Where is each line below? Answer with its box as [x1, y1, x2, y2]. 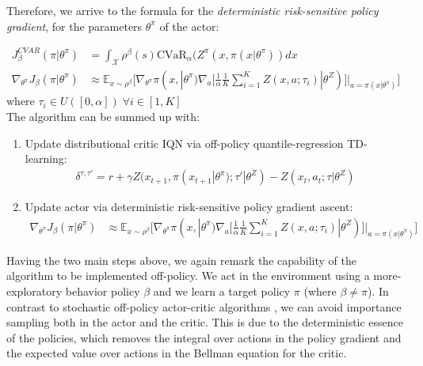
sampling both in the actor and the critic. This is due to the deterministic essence [6, 314, 404, 330]
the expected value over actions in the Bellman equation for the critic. [6, 345, 347, 361]
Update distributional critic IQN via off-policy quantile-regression [25, 134, 344, 151]
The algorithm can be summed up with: [6, 108, 200, 124]
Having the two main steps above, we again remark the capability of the [6, 251, 356, 268]
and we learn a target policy [153, 282, 291, 299]
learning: [25, 150, 67, 167]
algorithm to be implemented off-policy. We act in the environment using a [6, 267, 370, 284]
